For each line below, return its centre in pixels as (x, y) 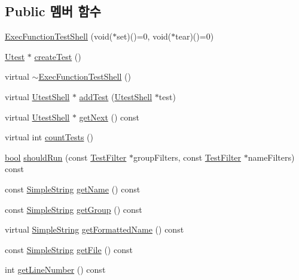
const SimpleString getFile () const (69, 249)
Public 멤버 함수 (53, 11)
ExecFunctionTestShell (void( (59, 36)
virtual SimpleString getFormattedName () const (94, 229)
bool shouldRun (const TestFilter (66, 157)
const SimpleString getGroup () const (74, 209)
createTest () (58, 56)
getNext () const (109, 117)
